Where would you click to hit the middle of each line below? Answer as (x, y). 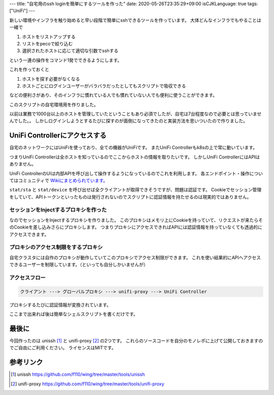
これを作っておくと (29, 70)
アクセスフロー (27, 278)
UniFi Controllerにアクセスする (58, 135)
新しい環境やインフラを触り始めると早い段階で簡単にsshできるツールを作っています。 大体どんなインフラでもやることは (135, 20)
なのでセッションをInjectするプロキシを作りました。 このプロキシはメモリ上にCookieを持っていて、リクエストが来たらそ (136, 220)
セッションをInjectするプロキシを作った (58, 210)
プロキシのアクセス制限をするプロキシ (56, 247)
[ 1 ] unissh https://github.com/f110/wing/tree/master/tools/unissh (78, 374)
